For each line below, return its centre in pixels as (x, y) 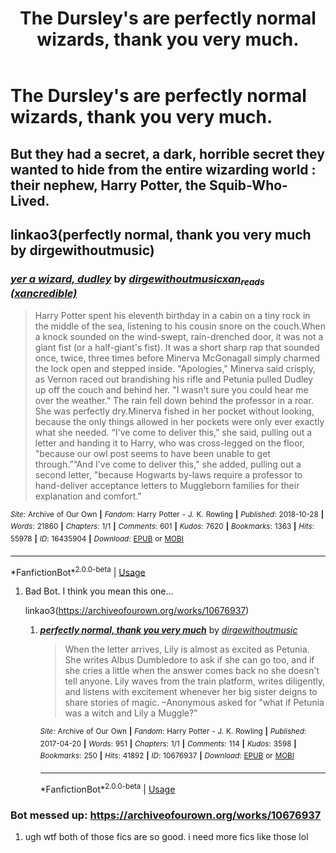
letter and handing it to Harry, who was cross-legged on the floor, (169, 443)
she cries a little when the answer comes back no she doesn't (192, 671)
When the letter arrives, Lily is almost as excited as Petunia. (187, 649)
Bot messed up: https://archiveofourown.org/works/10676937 (166, 815)
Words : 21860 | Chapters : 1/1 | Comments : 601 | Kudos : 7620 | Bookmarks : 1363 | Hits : (162, 527)
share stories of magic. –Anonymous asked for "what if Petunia (194, 703)
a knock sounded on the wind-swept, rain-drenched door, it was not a (179, 336)
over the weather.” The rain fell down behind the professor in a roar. (174, 400)
